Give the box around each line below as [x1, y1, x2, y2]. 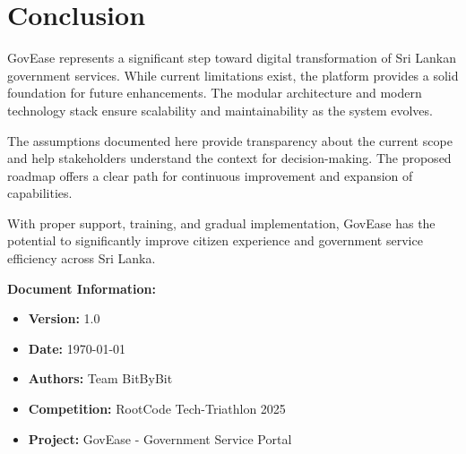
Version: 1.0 [28, 309, 100, 328]
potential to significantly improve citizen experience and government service [7, 231, 423, 250]
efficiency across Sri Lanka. [7, 249, 156, 268]
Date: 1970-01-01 [28, 338, 126, 357]
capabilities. [7, 184, 73, 202]
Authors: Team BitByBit [28, 369, 173, 388]
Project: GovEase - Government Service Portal [28, 429, 292, 448]
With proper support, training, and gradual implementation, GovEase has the [7, 213, 436, 232]
